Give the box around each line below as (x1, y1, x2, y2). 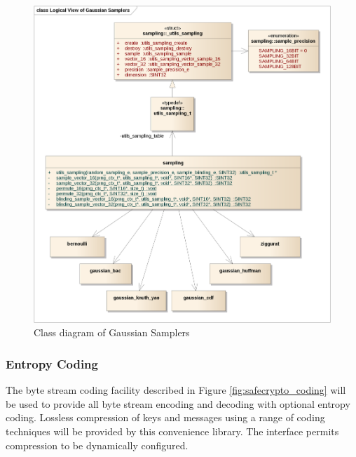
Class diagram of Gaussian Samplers (34, 325, 190, 340)
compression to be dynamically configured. (6, 437, 189, 452)
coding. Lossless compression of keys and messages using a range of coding (6, 410, 325, 425)
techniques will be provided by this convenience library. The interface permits (6, 423, 339, 438)
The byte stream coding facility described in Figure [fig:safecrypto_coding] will (6, 383, 346, 397)
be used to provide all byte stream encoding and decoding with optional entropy (6, 396, 350, 411)
